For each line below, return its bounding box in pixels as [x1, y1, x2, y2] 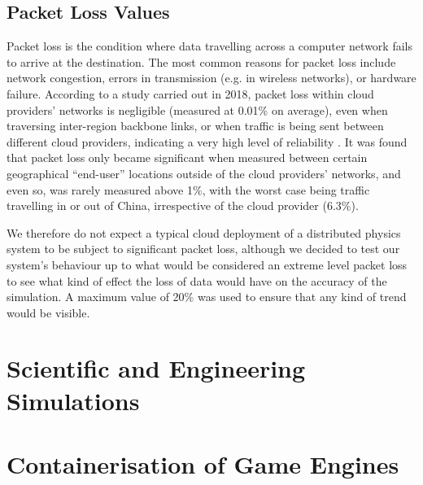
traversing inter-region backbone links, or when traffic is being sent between [7, 117, 384, 134]
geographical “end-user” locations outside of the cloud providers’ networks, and [7, 164, 401, 181]
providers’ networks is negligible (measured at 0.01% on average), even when [7, 101, 388, 118]
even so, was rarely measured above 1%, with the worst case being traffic [7, 181, 370, 198]
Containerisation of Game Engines [7, 448, 399, 481]
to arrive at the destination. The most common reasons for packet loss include [7, 53, 396, 70]
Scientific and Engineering [7, 352, 306, 385]
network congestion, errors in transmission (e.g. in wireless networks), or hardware [7, 69, 416, 86]
